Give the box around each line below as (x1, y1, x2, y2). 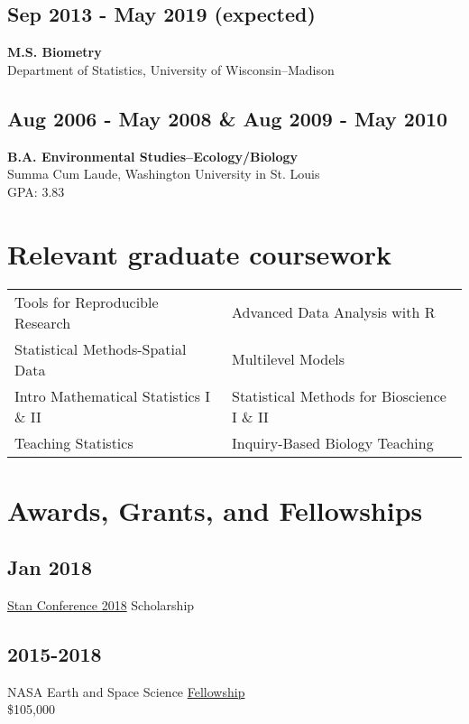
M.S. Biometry (7, 42, 102, 61)
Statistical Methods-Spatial (14, 338, 187, 359)
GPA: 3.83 (7, 181, 65, 200)
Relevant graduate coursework (7, 235, 391, 272)
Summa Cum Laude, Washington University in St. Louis (7, 164, 320, 183)
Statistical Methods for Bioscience (232, 385, 446, 406)
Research (14, 311, 71, 333)
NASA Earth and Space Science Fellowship (7, 682, 245, 701)
